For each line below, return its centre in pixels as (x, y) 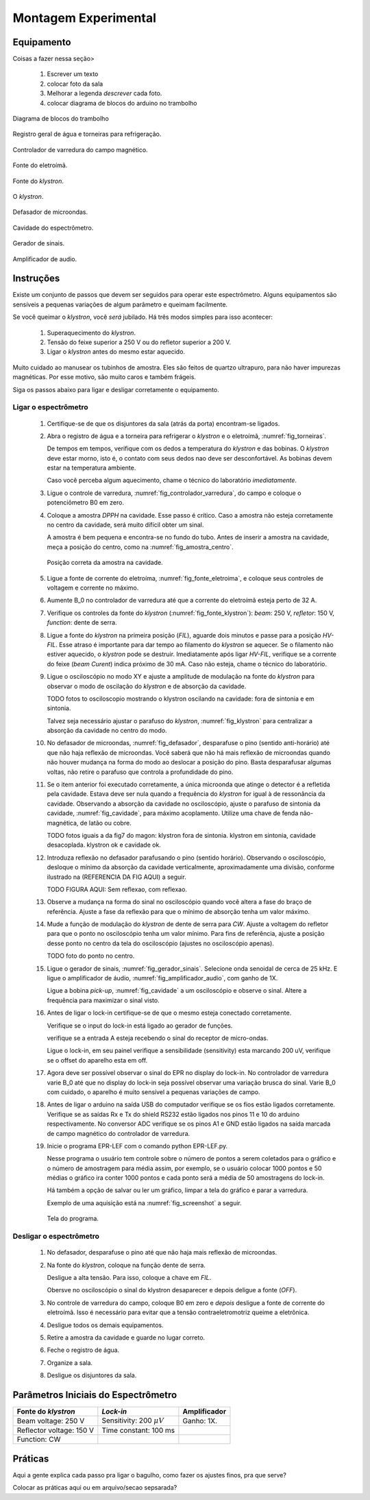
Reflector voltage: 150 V (56, 1431)
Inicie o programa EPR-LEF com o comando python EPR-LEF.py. (137, 1146)
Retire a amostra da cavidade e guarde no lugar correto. (126, 1338)
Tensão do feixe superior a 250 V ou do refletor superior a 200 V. (139, 342)
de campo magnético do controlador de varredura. (119, 1133)
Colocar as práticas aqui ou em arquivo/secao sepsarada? (95, 1488)
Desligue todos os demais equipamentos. (105, 1325)
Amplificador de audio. (45, 259)
